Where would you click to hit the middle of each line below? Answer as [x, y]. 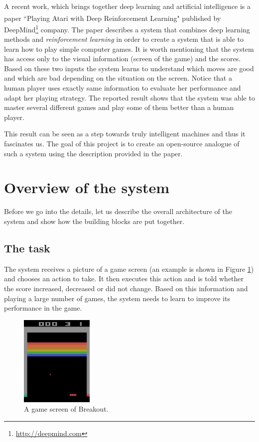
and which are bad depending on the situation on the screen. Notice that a [118, 78]
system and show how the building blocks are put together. [94, 221]
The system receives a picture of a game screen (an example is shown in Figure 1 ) [129, 269]
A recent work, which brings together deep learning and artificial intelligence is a [128, 6]
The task [27, 248]
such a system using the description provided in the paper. [93, 153]
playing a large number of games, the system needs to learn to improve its [117, 298]
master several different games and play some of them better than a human [119, 107]
